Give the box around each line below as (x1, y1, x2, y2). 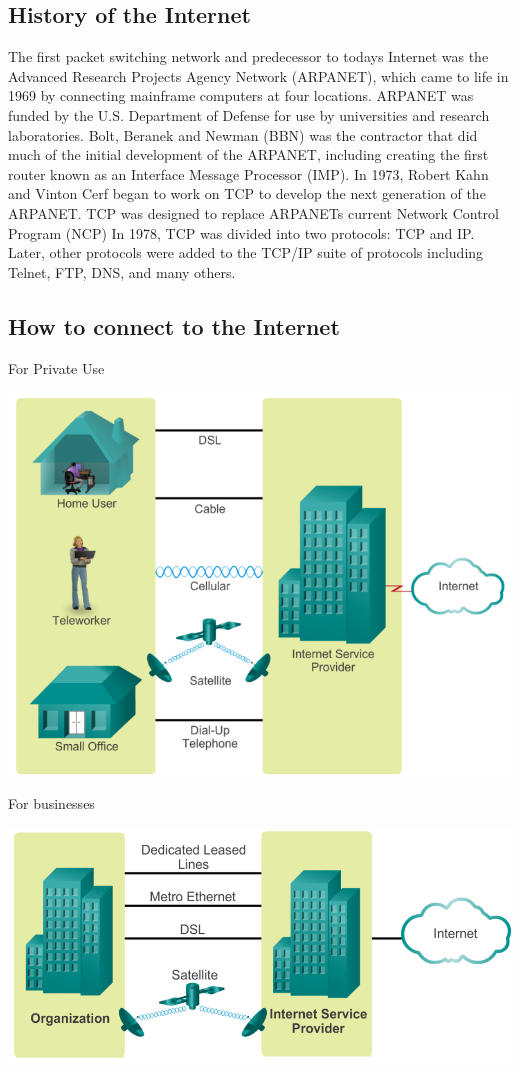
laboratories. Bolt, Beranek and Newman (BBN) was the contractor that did (8, 124, 478, 145)
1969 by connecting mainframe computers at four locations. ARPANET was (8, 85, 474, 106)
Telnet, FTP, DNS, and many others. (8, 261, 236, 282)
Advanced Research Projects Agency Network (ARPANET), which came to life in (8, 65, 509, 86)
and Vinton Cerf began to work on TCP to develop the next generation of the (8, 183, 486, 204)
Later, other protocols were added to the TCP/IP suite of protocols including (8, 242, 484, 263)
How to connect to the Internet (8, 310, 340, 341)
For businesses (8, 793, 95, 814)
